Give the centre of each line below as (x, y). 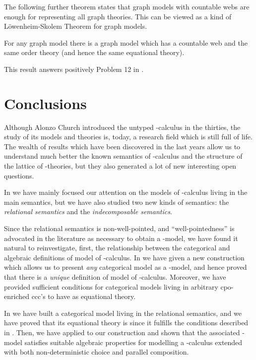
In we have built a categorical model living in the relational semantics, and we (123, 313)
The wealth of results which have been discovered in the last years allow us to (122, 146)
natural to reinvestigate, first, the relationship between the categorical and (117, 248)
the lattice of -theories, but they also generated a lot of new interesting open (120, 166)
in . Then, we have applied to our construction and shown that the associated (122, 332)
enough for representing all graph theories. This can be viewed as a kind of (118, 16)
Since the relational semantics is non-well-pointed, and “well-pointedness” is (119, 228)
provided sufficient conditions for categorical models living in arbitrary (111, 286)
